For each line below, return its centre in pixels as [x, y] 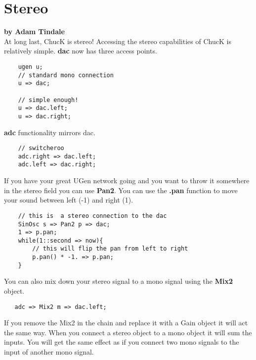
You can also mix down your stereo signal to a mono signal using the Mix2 [118, 281]
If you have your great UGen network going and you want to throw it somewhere [127, 180]
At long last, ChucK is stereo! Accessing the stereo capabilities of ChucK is [118, 41]
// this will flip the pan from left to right [110, 249]
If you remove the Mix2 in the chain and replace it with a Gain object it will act [126, 323]
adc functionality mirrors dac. [50, 132]
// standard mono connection [66, 75]
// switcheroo [41, 148]
